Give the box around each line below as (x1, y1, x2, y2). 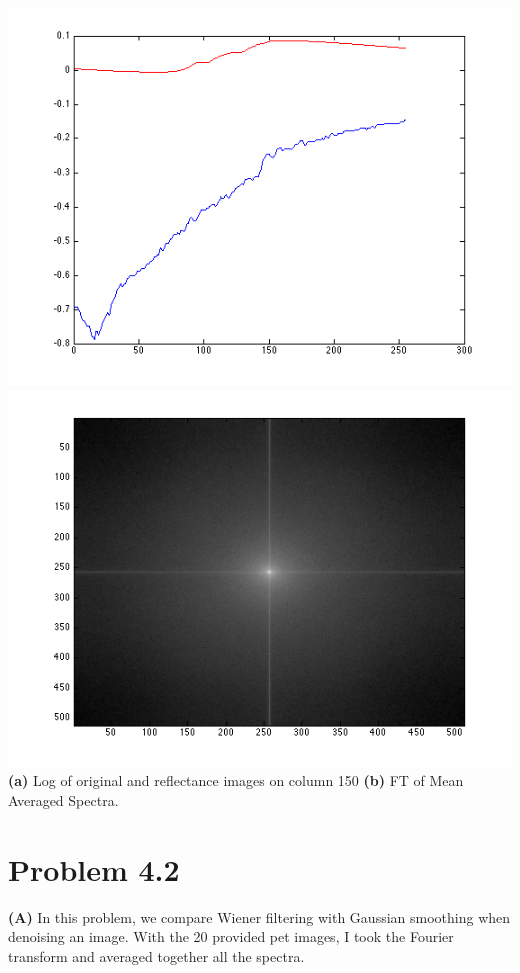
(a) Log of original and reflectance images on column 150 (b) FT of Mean (8, 770, 464, 791)
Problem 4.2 (8, 848, 180, 889)
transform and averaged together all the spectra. (8, 945, 305, 966)
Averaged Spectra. (8, 789, 119, 810)
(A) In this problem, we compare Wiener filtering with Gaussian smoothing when (8, 906, 511, 927)
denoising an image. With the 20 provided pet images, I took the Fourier (8, 926, 454, 947)
